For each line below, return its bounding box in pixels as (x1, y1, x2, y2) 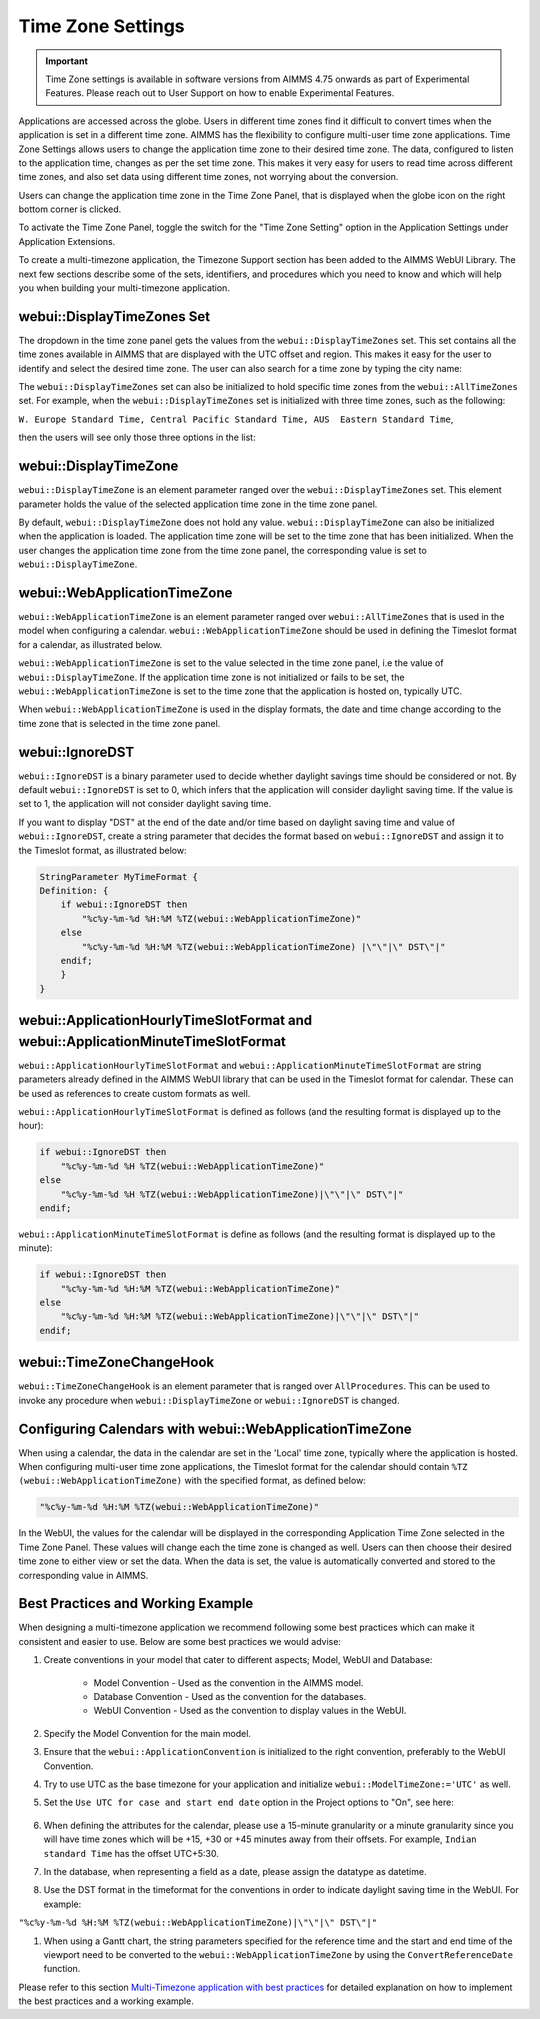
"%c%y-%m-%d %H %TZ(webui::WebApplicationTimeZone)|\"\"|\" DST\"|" (60, 1188, 404, 1200)
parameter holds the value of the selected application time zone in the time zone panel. (18, 498, 378, 510)
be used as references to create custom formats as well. (18, 1087, 251, 1099)
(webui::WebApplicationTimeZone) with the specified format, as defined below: (18, 1475, 367, 1487)
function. (43, 1963, 81, 1975)
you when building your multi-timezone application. (18, 282, 230, 294)
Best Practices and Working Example (18, 1595, 254, 1612)
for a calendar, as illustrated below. (18, 638, 163, 650)
